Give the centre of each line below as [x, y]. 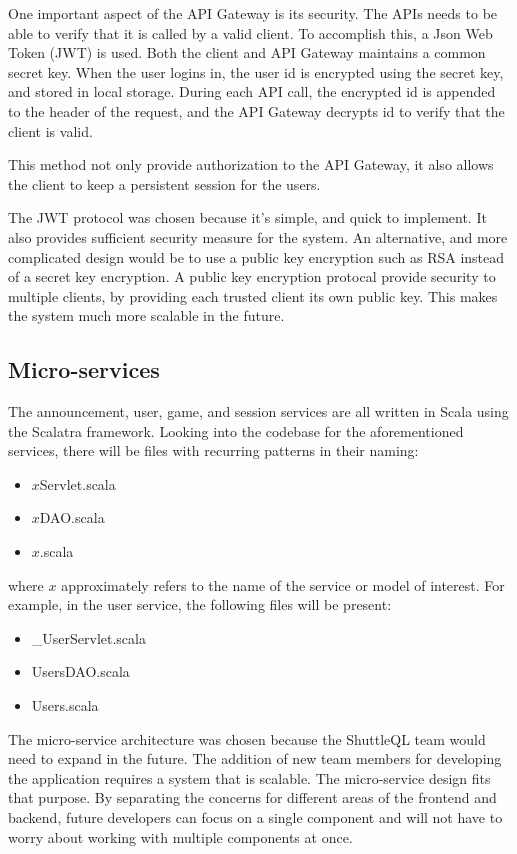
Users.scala [65, 705]
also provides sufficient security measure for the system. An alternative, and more [258, 236]
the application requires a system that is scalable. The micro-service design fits [249, 777]
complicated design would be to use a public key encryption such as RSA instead [256, 256]
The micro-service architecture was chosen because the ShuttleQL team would [247, 738]
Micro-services [84, 369]
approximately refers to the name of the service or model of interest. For [283, 584]
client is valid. [50, 130]
